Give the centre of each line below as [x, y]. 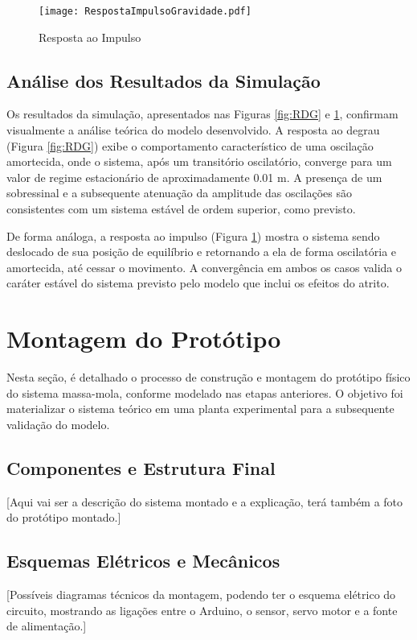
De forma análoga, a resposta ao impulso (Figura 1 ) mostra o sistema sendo [193, 235]
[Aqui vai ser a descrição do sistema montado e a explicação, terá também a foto [205, 501]
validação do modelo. [58, 424]
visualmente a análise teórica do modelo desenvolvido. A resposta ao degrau [193, 130]
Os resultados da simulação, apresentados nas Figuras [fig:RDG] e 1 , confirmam [202, 114]
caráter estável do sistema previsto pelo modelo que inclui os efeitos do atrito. [198, 283]
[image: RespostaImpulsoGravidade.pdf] [145, 11]
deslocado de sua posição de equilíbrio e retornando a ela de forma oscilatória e [202, 252]
